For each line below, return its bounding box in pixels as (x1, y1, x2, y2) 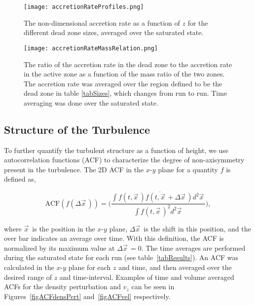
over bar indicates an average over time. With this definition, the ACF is (4, 233, 224, 243)
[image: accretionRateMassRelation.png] (24, 44, 158, 52)
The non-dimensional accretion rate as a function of (24, 17, 180, 28)
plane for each (68, 262, 111, 272)
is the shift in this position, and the (144, 223, 251, 233)
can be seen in (131, 281, 175, 292)
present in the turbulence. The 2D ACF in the (4, 164, 144, 174)
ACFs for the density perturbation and (4, 281, 121, 292)
